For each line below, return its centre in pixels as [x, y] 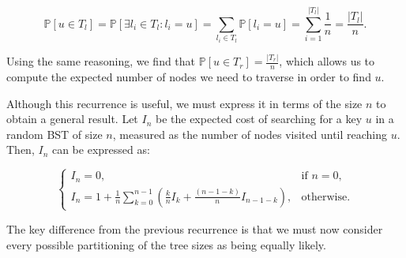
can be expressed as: [101, 150]
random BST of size [55, 134]
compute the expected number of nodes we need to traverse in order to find [189, 76]
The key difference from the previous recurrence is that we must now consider [195, 228]
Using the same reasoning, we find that [101, 61]
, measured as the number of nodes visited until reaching [250, 134]
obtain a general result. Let [72, 119]
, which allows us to [327, 61]
